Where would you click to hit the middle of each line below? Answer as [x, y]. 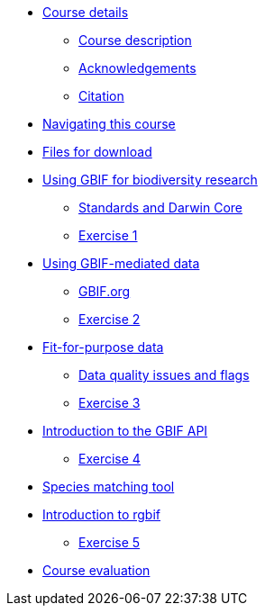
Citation [101, 96]
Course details [86, 12]
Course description [135, 40]
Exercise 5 [110, 542]
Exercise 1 [108, 235]
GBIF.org [105, 291]
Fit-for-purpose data [103, 347]
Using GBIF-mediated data [121, 263]
